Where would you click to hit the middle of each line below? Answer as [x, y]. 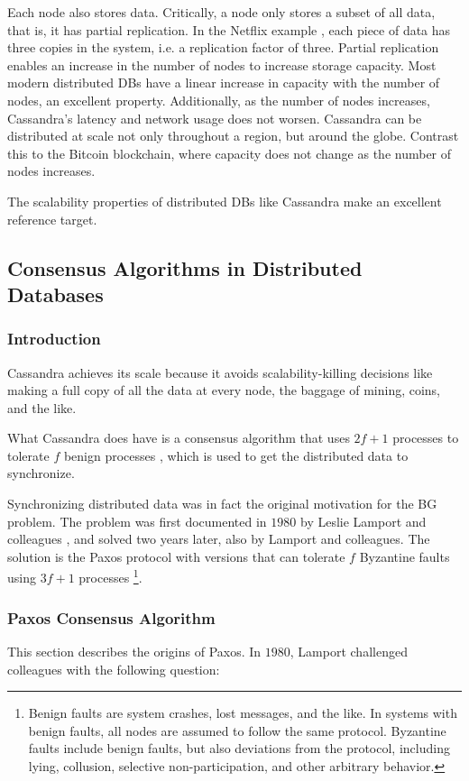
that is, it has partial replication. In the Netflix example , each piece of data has [229, 29]
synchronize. [41, 473]
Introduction [54, 339]
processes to [426, 438]
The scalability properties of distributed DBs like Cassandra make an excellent [225, 201]
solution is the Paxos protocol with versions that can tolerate [176, 556]
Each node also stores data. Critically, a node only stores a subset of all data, [221, 12]
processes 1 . [110, 576]
